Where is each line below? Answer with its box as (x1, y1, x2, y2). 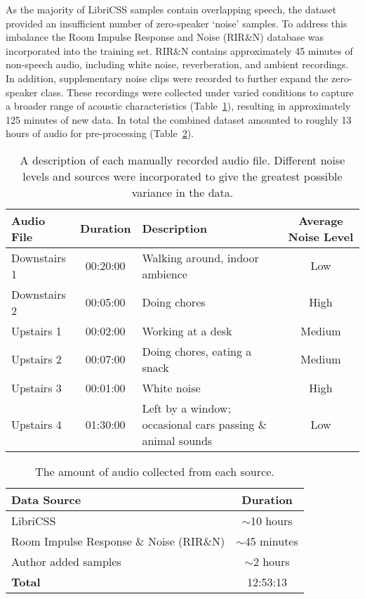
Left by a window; (142, 399, 231, 416)
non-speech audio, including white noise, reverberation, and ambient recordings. (6, 57, 349, 72)
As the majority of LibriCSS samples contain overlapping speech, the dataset (6, 2, 337, 16)
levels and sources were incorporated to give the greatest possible (22, 167, 343, 184)
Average (298, 212, 343, 228)
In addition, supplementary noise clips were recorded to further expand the (6, 70, 328, 85)
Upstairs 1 (11, 322, 62, 339)
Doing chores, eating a (142, 342, 252, 359)
